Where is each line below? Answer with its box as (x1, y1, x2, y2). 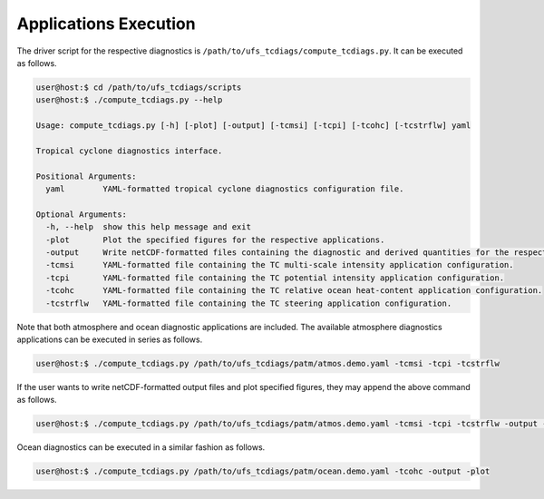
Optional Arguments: (35, 209, 127, 220)
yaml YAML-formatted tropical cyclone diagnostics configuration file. (45, 184, 404, 194)
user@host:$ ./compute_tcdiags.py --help (35, 95, 223, 105)
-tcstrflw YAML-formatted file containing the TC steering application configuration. (45, 298, 452, 308)
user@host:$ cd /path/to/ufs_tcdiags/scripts (35, 82, 242, 93)
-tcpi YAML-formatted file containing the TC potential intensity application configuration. (45, 272, 505, 283)
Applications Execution (16, 14, 196, 34)
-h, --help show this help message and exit (45, 222, 251, 232)
